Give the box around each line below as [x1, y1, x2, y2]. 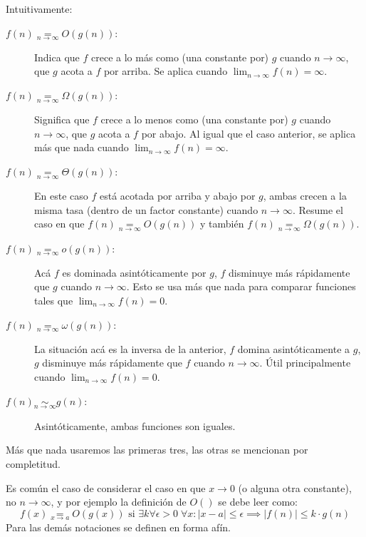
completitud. [6, 456, 61, 471]
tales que [34, 293, 73, 308]
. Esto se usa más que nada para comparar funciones [126, 279, 356, 294]
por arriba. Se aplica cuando [103, 63, 228, 78]
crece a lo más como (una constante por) [90, 49, 269, 64]
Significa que [34, 112, 90, 127]
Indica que [34, 49, 80, 64]
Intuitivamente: [6, 1, 73, 16]
